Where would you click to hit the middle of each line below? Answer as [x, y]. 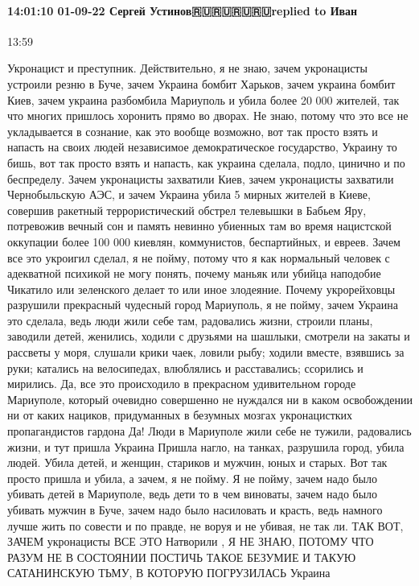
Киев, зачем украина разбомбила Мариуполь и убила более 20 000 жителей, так [203, 99]
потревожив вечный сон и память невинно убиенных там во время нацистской [199, 226]
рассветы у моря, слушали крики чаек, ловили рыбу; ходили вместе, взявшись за [206, 352]
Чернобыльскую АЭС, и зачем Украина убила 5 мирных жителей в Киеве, [189, 194]
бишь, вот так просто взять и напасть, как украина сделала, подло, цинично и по [206, 162]
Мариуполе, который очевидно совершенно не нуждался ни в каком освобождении [210, 399]
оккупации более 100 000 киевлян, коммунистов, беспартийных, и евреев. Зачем [204, 241]
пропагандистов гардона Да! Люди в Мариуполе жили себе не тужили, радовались [209, 431]
